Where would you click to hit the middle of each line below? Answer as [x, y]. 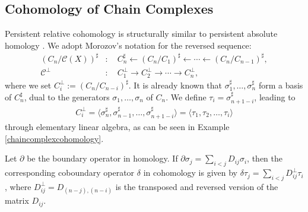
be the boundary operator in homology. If [102, 158]
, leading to [275, 96]
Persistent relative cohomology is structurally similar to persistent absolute [141, 34]
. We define [186, 96]
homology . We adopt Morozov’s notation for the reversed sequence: [128, 45]
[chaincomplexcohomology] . [54, 138]
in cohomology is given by [190, 173]
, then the [265, 158]
